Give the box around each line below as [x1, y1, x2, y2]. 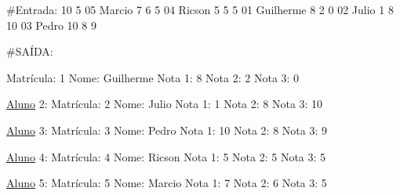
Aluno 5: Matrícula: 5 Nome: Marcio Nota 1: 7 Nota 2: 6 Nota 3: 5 [6, 175, 327, 191]
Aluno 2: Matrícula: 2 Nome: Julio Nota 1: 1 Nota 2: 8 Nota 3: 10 [6, 96, 323, 112]
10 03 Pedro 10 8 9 [6, 16, 96, 33]
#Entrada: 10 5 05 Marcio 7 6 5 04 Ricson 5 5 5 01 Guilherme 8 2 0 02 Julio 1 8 [6, 2, 394, 17]
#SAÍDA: [6, 43, 53, 60]
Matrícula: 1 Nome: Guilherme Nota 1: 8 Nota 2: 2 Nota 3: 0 [6, 69, 300, 85]
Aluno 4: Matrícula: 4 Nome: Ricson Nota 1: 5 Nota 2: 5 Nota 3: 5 [6, 148, 326, 164]
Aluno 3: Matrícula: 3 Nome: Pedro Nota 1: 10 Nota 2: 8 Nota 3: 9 [6, 121, 327, 138]
